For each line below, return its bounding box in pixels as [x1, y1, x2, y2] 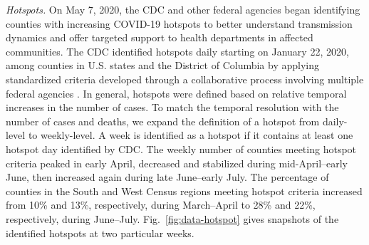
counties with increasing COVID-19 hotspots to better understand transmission [6, 16, 353, 31]
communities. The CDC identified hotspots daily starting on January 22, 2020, [6, 43, 349, 58]
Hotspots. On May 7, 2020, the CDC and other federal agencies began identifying [6, 2, 360, 16]
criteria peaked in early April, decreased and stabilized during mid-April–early [6, 155, 348, 170]
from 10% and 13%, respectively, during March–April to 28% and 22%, [6, 197, 316, 212]
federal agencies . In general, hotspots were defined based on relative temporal [6, 85, 347, 100]
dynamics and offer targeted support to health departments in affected [6, 30, 313, 45]
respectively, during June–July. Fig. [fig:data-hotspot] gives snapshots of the [6, 211, 339, 226]
